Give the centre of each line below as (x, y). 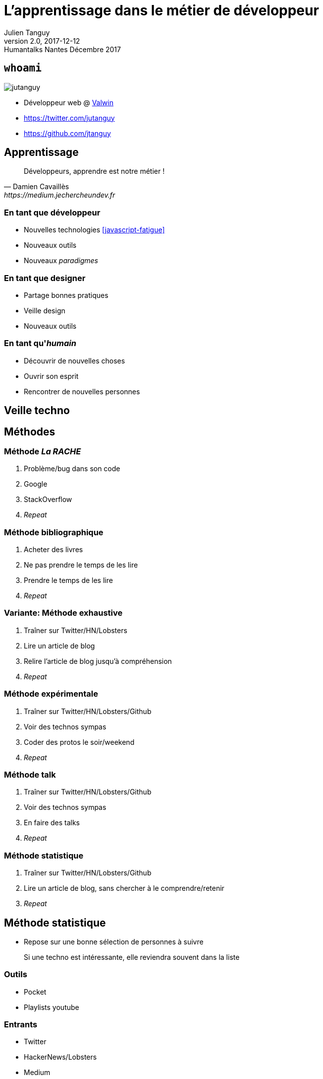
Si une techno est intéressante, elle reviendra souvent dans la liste (132, 957)
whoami (23, 68)
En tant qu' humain (40, 343)
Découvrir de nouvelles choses (75, 360)
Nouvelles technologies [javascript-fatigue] (94, 230)
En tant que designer (45, 278)
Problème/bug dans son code (72, 469)
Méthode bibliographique (54, 532)
